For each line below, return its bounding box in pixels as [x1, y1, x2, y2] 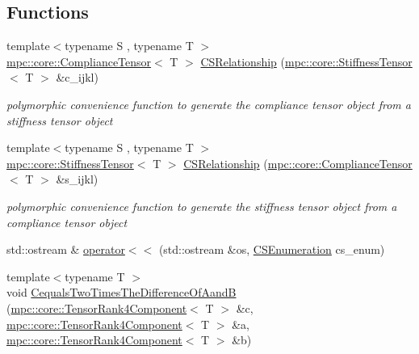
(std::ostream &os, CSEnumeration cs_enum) [158, 241, 385, 258]
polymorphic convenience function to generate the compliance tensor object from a [6, 95, 411, 112]
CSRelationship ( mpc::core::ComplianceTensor [183, 154, 413, 171]
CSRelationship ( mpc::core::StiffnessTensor [200, 53, 413, 70]
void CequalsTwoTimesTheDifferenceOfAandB [6, 284, 237, 301]
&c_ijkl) [56, 69, 98, 86]
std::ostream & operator [6, 241, 125, 258]
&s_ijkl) [56, 171, 98, 188]
